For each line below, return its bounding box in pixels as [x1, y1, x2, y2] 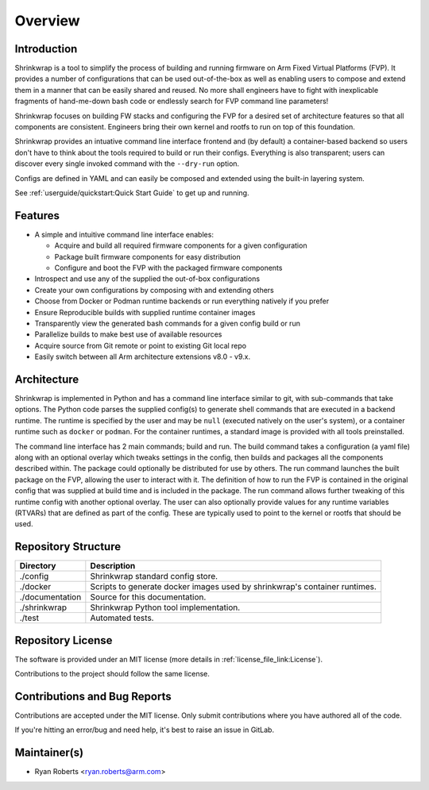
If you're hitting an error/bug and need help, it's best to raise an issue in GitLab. [14, 725, 274, 734]
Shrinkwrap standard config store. [90, 571, 218, 582]
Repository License [14, 634, 113, 647]
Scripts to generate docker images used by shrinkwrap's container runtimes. [90, 581, 377, 592]
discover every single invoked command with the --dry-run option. [14, 159, 240, 168]
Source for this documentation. [90, 592, 207, 603]
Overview [14, 12, 80, 29]
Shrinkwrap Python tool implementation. [90, 602, 241, 613]
